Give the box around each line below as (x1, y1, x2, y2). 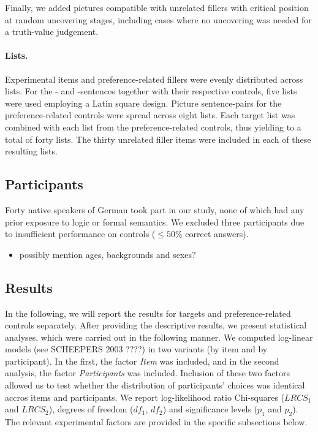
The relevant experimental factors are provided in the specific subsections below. (5, 415, 308, 428)
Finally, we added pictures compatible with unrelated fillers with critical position (5, 1, 309, 13)
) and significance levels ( (162, 403, 257, 415)
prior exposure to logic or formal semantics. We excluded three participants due (5, 215, 305, 228)
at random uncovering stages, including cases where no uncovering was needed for (5, 13, 312, 26)
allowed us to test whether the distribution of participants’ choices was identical (5, 379, 305, 392)
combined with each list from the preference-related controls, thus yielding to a (5, 120, 301, 133)
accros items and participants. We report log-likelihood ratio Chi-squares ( (5, 390, 285, 403)
